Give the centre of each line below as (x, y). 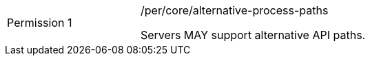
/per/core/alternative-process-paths (235, 10)
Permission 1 (40, 23)
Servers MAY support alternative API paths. (253, 35)
